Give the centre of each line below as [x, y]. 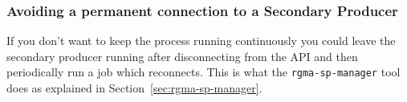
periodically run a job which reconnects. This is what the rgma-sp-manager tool [203, 72]
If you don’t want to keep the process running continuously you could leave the [201, 41]
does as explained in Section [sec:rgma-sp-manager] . [134, 88]
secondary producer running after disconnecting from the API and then [182, 56]
